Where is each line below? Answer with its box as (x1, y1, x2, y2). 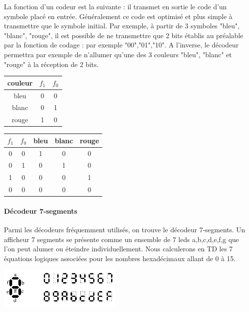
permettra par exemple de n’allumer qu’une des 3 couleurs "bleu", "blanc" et (4, 49, 232, 59)
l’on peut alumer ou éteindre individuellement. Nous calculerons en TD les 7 (4, 244, 233, 254)
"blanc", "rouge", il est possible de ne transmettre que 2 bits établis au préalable (4, 30, 243, 40)
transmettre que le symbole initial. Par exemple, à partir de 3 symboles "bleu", (4, 21, 240, 31)
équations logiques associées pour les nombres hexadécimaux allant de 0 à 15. (4, 253, 236, 263)
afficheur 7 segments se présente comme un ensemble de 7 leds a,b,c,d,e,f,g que (4, 234, 239, 244)
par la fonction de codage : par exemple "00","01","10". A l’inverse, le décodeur (4, 40, 239, 50)
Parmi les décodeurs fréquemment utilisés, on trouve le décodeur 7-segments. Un (4, 224, 246, 235)
